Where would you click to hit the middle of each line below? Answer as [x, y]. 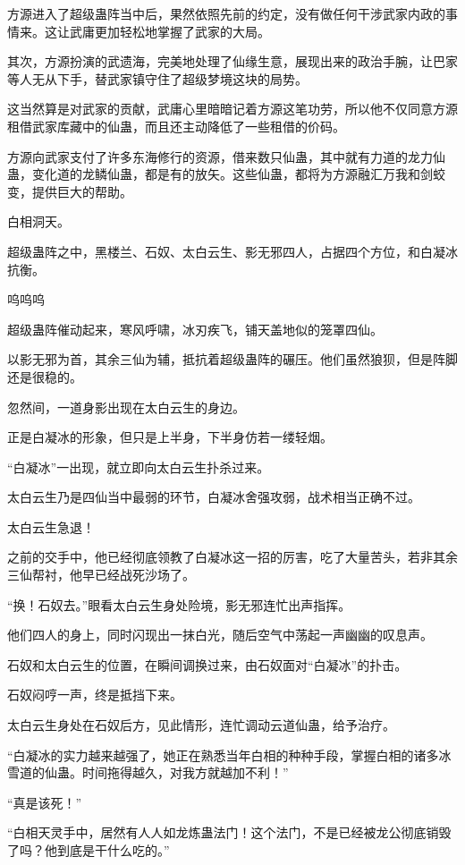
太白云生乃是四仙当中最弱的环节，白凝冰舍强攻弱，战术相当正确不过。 [214, 497]
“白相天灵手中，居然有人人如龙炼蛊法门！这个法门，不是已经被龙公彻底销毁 [229, 832]
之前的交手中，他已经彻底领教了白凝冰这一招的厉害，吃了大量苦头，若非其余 [232, 557]
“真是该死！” [45, 802]
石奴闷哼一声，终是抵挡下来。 [95, 695]
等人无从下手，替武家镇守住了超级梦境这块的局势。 [157, 78]
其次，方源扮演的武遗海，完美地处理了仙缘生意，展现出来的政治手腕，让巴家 [232, 61]
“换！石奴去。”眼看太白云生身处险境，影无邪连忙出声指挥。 [179, 604]
